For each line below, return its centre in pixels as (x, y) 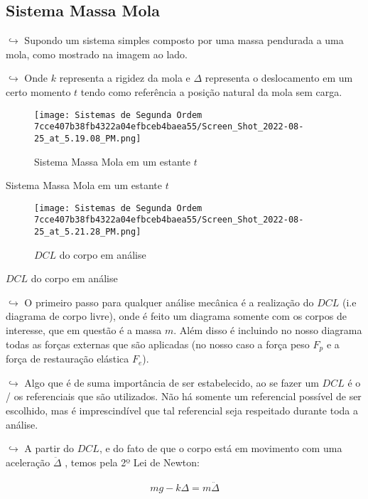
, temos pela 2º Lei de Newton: (132, 462)
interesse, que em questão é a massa (84, 330)
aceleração (28, 462)
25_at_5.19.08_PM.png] (88, 138)
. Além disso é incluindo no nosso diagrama (268, 330)
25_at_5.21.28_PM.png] (88, 232)
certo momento (38, 91)
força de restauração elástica (67, 359)
